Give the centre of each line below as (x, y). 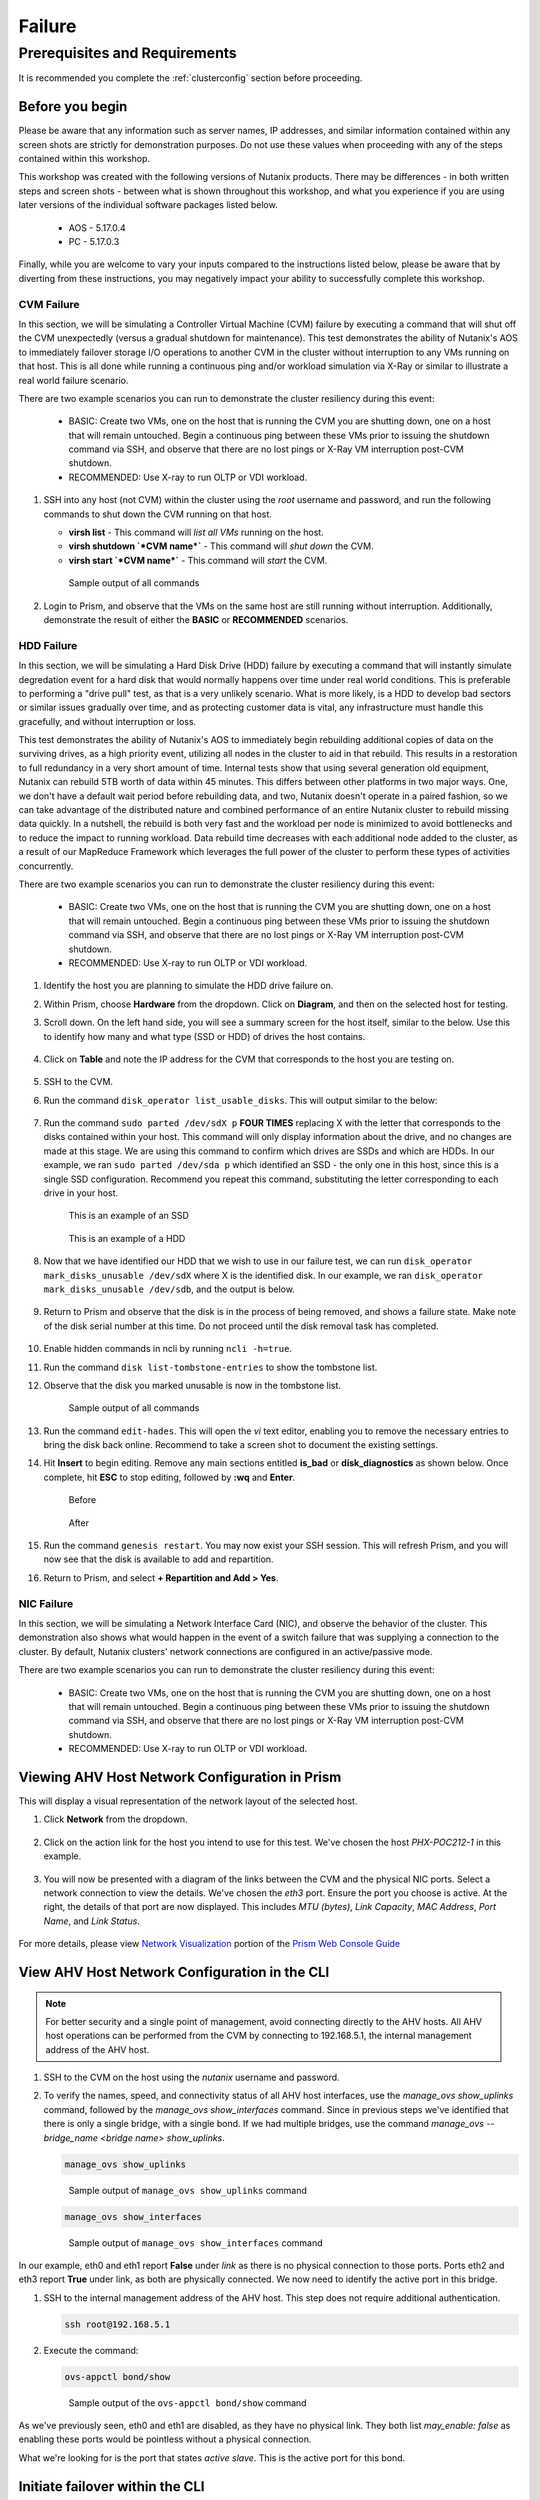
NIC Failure (46, 1603)
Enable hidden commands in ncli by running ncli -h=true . (167, 1349)
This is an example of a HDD (127, 1238)
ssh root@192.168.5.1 (117, 2324)
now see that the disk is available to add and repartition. (158, 1559)
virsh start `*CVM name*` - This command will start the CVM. (198, 560)
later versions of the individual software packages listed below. (148, 205)
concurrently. (46, 866)
